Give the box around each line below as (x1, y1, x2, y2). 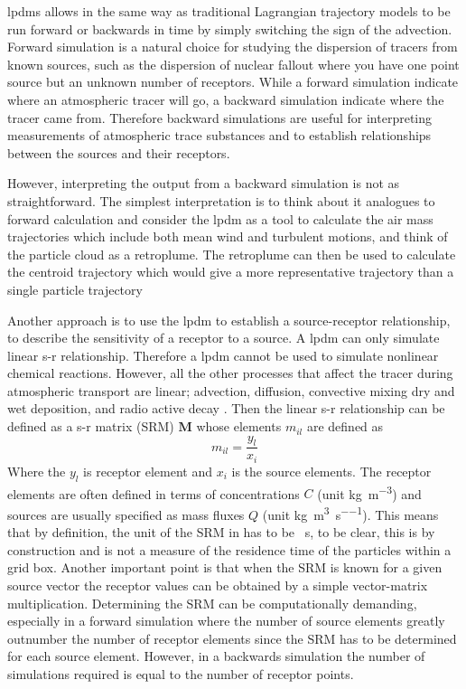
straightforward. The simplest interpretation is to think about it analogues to (7, 191, 435, 210)
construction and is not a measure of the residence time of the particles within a (7, 540, 452, 559)
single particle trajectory (7, 279, 143, 298)
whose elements (196, 417, 282, 436)
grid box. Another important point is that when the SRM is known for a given (7, 558, 443, 577)
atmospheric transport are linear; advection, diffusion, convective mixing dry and (7, 381, 455, 400)
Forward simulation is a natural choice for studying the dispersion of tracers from (7, 37, 458, 56)
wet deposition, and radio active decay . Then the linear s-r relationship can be (7, 399, 445, 418)
